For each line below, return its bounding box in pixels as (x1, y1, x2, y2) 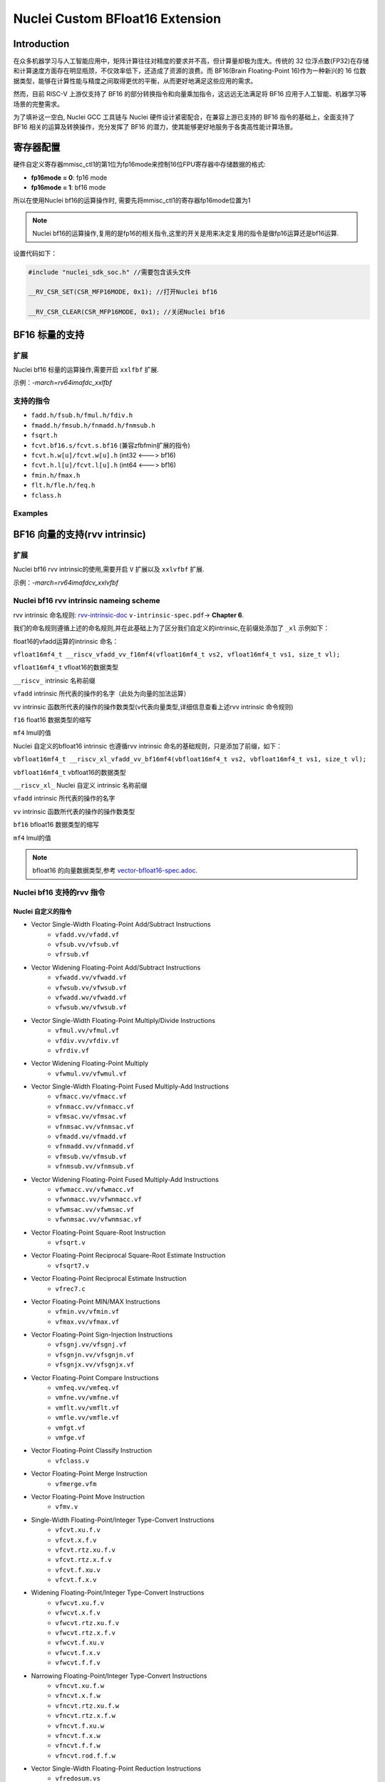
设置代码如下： (13, 249, 57, 257)
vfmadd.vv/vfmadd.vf (55, 1133, 128, 1140)
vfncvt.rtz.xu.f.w (55, 1701, 120, 1710)
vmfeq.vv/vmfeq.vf (55, 1384, 120, 1392)
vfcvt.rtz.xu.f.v (55, 1545, 115, 1554)
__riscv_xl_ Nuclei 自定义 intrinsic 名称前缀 (13, 781, 148, 789)
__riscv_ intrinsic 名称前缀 (13, 676, 96, 684)
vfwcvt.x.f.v (55, 1609, 101, 1617)
